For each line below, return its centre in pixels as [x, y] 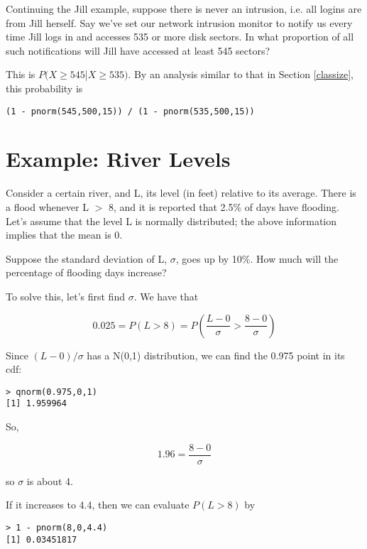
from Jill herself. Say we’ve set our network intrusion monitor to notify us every [179, 22]
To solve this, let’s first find [65, 296]
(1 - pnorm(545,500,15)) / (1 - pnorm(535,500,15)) [130, 111]
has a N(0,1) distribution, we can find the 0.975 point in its [216, 355]
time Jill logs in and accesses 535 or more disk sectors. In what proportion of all [180, 37]
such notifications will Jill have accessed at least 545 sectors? [138, 50]
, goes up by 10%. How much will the [257, 258]
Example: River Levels [118, 159]
